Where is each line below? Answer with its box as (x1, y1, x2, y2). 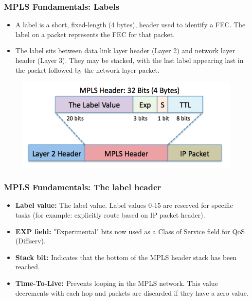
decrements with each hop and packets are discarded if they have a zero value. (15, 287, 249, 298)
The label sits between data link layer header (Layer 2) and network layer (15, 45, 235, 56)
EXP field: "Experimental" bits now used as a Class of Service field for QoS (15, 226, 245, 236)
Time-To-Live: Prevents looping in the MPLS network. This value (15, 278, 218, 288)
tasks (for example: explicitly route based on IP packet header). (15, 210, 205, 220)
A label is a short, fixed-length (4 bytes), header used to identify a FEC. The (15, 20, 246, 30)
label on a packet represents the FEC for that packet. (15, 29, 175, 39)
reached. (15, 261, 40, 272)
